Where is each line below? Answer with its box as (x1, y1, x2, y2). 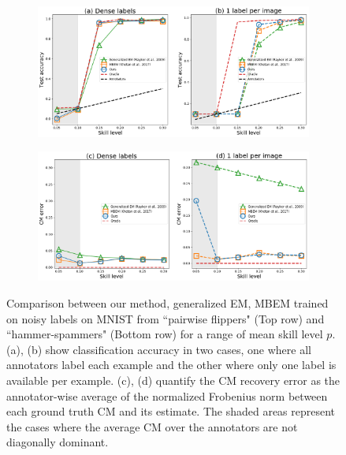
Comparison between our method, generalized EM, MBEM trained (6, 295, 329, 311)
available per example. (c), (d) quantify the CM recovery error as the (6, 372, 340, 389)
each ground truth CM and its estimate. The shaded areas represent (6, 403, 336, 420)
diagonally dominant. (6, 434, 109, 450)
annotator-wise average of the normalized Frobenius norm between (6, 387, 328, 404)
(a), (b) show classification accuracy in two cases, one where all (6, 341, 311, 357)
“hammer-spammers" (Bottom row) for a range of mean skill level (6, 326, 323, 342)
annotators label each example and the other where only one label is (6, 356, 337, 373)
